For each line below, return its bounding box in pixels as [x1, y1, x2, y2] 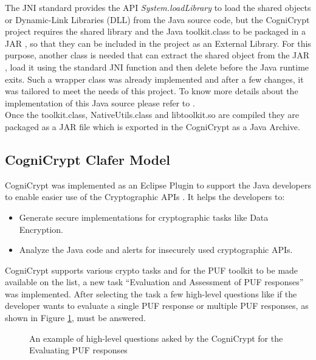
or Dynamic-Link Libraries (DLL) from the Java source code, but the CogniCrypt [5, 13, 310, 26]
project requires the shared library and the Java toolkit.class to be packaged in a [5, 25, 306, 38]
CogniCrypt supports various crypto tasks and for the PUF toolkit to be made [5, 263, 298, 276]
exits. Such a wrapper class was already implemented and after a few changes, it [5, 72, 304, 85]
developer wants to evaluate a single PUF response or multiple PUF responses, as [5, 299, 309, 312]
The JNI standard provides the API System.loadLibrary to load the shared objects [5, 1, 311, 13]
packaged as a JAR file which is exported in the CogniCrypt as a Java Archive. [5, 120, 300, 133]
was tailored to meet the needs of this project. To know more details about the [5, 85, 298, 97]
